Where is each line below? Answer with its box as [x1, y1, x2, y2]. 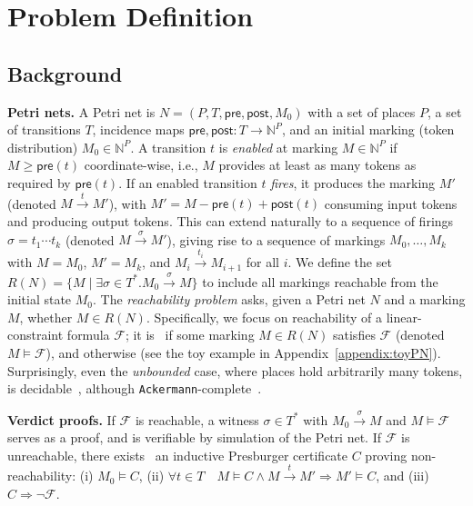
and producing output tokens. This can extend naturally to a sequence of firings [7, 211, 454, 230]
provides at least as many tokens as [218, 155, 417, 174]
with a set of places [307, 102, 416, 121]
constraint [7, 325, 64, 344]
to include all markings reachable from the [202, 272, 438, 291]
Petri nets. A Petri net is [7, 102, 156, 121]
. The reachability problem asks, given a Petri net [93, 290, 366, 309]
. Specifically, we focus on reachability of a [146, 307, 383, 326]
